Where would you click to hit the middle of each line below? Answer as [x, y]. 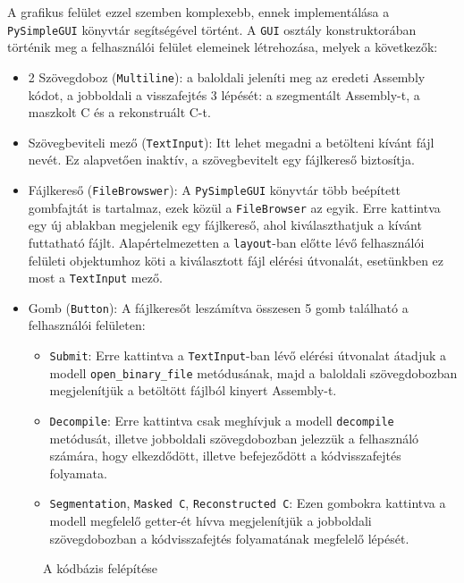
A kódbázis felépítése [101, 568]
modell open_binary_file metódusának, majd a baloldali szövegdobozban [253, 372]
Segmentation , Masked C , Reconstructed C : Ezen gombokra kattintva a [248, 503]
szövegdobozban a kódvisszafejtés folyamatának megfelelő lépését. [229, 538]
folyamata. [78, 473]
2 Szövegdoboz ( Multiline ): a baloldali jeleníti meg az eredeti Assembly [227, 76]
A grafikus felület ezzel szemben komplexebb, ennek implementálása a [198, 12]
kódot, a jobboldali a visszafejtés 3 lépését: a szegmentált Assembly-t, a [224, 94]
